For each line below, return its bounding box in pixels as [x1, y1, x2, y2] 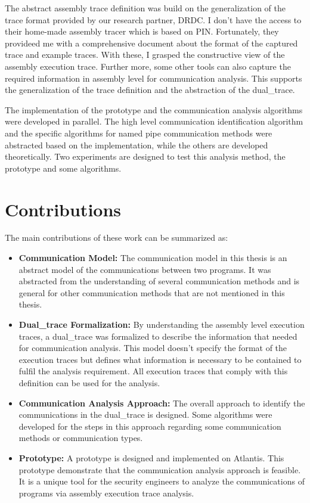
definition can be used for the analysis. [18, 376, 160, 389]
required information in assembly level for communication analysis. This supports [5, 72, 302, 84]
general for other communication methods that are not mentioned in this [18, 286, 285, 299]
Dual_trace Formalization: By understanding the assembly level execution [18, 318, 305, 330]
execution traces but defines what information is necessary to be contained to [18, 353, 302, 365]
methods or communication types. [18, 431, 143, 444]
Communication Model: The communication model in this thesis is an [18, 251, 287, 264]
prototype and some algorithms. [5, 162, 122, 174]
